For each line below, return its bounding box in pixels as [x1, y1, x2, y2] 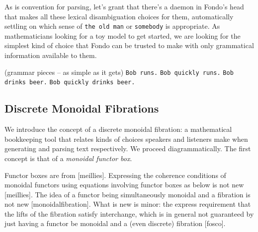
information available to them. [4, 50, 97, 60]
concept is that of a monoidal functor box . [4, 153, 132, 163]
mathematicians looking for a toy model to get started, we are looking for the [4, 30, 241, 41]
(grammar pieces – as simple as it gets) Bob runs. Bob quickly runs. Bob [4, 66, 234, 77]
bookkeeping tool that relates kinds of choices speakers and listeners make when [4, 133, 248, 144]
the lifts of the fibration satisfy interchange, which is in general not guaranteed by [4, 208, 254, 219]
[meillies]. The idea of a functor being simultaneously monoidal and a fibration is [4, 189, 251, 199]
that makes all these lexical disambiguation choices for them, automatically [4, 11, 234, 21]
